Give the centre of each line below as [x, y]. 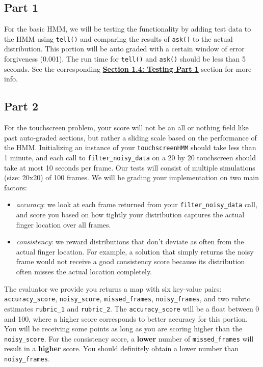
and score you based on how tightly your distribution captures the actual [130, 215]
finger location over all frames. [63, 224]
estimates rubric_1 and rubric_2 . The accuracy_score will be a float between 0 [132, 308]
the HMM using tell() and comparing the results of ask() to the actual [119, 38]
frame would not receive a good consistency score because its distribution [130, 261]
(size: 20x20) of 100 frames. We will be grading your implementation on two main [131, 177]
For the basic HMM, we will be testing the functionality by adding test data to [128, 29]
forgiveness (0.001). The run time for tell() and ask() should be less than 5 [125, 59]
